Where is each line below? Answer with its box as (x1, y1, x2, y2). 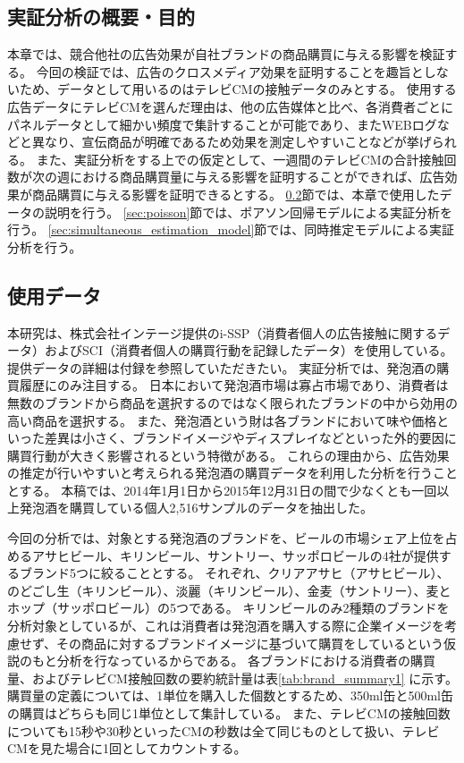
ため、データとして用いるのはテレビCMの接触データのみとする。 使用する (19, 80, 457, 98)
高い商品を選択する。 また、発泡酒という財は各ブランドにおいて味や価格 (7, 411, 437, 429)
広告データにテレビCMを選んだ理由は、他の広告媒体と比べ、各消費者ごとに (7, 97, 453, 115)
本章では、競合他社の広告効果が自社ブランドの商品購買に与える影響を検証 (7, 45, 445, 64)
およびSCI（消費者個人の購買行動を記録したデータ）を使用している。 (44, 341, 453, 360)
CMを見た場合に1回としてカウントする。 (7, 739, 247, 758)
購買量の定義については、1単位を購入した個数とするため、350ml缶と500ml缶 (7, 686, 453, 705)
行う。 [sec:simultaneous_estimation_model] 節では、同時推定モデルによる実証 (7, 220, 454, 239)
